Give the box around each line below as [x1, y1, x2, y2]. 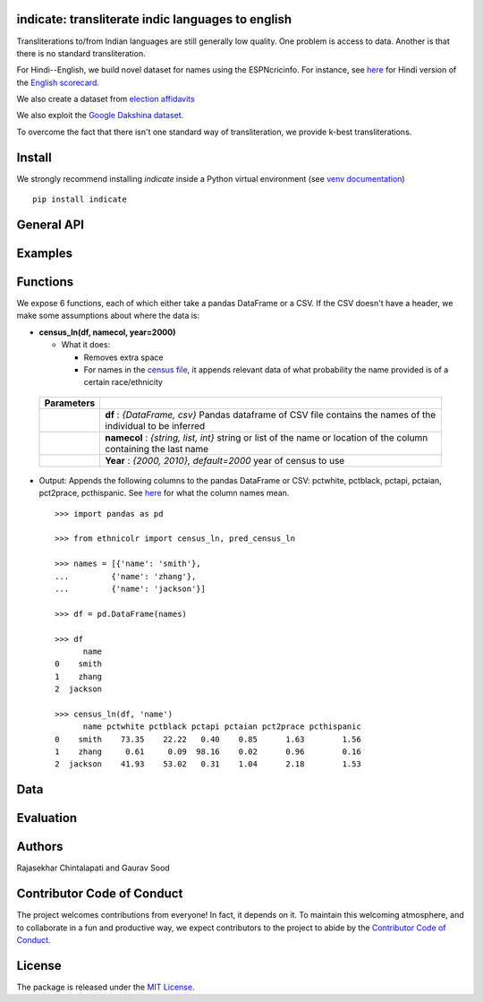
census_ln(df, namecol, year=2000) [38, 327, 176, 338]
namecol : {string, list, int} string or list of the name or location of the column [105, 431, 428, 443]
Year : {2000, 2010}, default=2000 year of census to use [105, 454, 345, 467]
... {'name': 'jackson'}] [55, 583, 206, 594]
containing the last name [105, 442, 209, 455]
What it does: [61, 339, 111, 350]
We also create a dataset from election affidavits [16, 94, 196, 105]
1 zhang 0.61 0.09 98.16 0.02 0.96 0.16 [55, 747, 361, 757]
